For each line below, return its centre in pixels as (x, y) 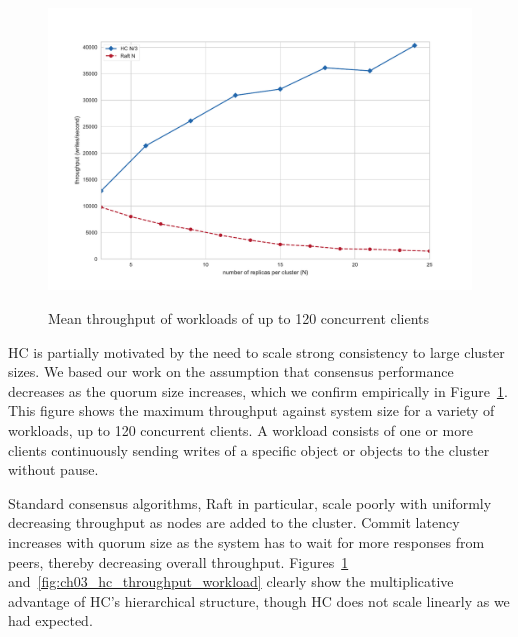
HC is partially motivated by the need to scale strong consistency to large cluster (256, 351)
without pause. (53, 469)
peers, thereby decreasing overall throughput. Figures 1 (178, 561)
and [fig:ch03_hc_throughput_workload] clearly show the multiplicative (231, 581)
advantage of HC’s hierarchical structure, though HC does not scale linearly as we (259, 600)
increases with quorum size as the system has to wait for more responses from (246, 541)
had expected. (50, 620)
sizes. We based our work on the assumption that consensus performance (231, 371)
